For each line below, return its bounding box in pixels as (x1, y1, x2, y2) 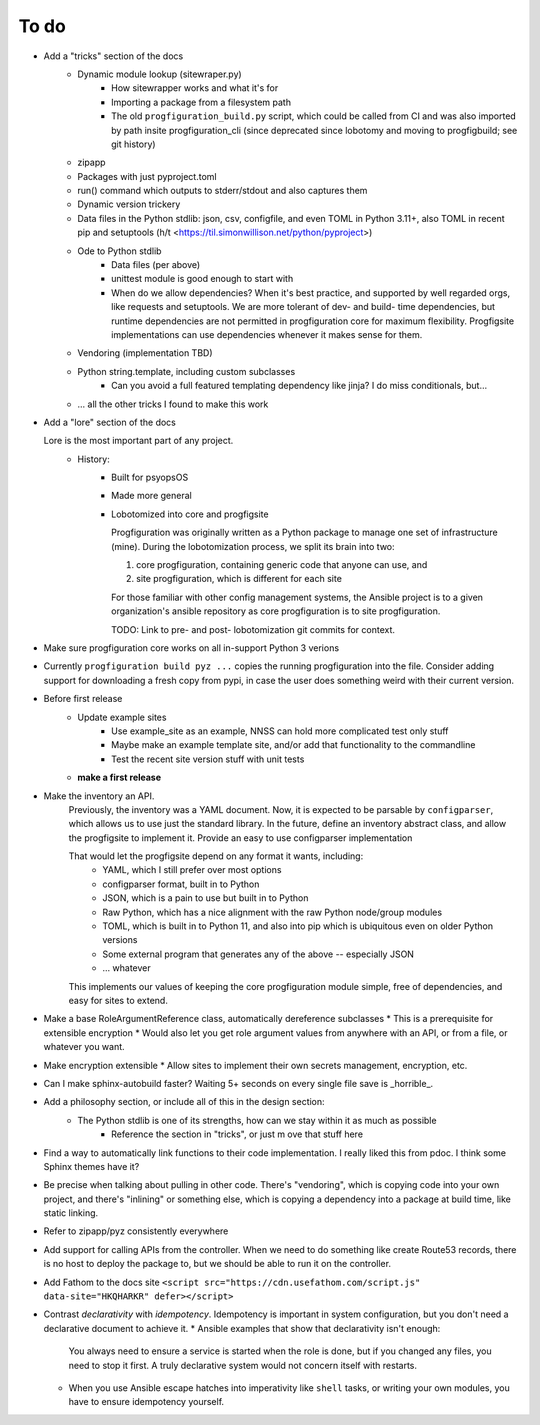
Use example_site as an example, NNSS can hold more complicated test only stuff (111, 725, 449, 737)
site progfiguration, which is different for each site (136, 573, 342, 585)
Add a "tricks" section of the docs (43, 50, 184, 62)
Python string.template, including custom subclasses (77, 365, 296, 377)
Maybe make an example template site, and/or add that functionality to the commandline (111, 739, 476, 751)
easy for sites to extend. (68, 994, 169, 1006)
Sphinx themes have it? (43, 1160, 140, 1172)
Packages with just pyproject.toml (77, 170, 217, 182)
